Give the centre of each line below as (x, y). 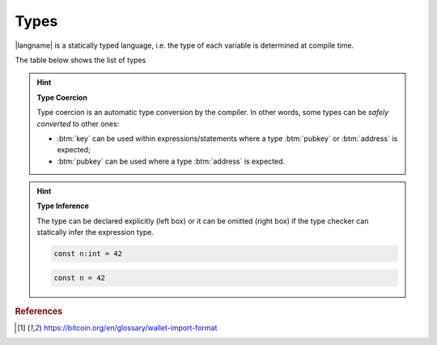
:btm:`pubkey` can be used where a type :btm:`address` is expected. (171, 161)
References (39, 311)
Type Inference (63, 206)
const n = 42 (79, 278)
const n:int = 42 (88, 254)
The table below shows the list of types (81, 60)
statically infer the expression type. (95, 232)
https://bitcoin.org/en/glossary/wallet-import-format (130, 328)
